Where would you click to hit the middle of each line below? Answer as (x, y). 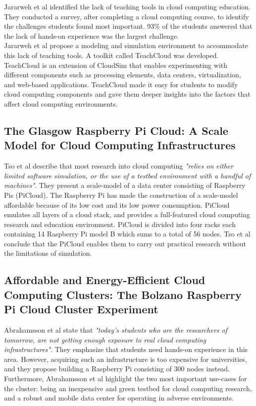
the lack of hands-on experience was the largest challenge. (91, 35)
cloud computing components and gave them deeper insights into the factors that (127, 94)
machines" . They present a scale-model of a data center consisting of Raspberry (125, 185)
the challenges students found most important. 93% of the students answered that (128, 26)
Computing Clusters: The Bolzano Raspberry (123, 294)
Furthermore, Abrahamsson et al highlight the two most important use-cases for (126, 378)
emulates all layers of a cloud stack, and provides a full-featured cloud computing (127, 214)
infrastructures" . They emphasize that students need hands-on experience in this (126, 349)
